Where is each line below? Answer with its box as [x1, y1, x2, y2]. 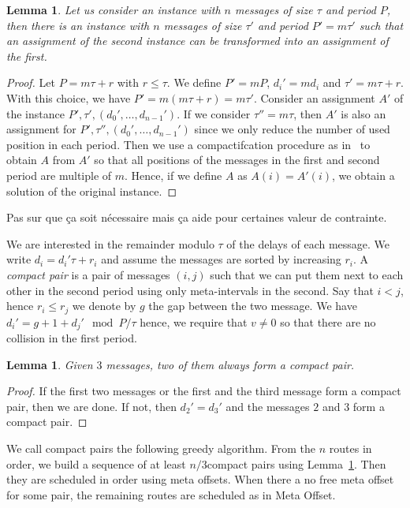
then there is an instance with [6, 17, 150, 33]
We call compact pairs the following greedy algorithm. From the [6, 439, 316, 456]
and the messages [225, 398, 310, 414]
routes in [329, 439, 372, 456]
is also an [341, 105, 386, 121]
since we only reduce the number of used [194, 121, 390, 137]
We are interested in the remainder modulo [6, 235, 214, 252]
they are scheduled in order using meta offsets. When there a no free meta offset [6, 471, 394, 487]
